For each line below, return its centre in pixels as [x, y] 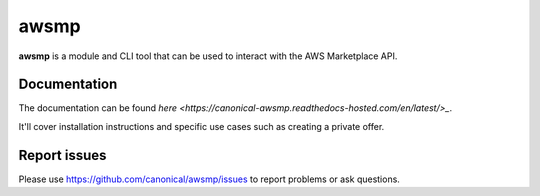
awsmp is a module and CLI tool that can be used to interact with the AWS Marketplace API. [208, 56]
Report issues [62, 155]
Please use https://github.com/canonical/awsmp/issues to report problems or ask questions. [209, 179]
